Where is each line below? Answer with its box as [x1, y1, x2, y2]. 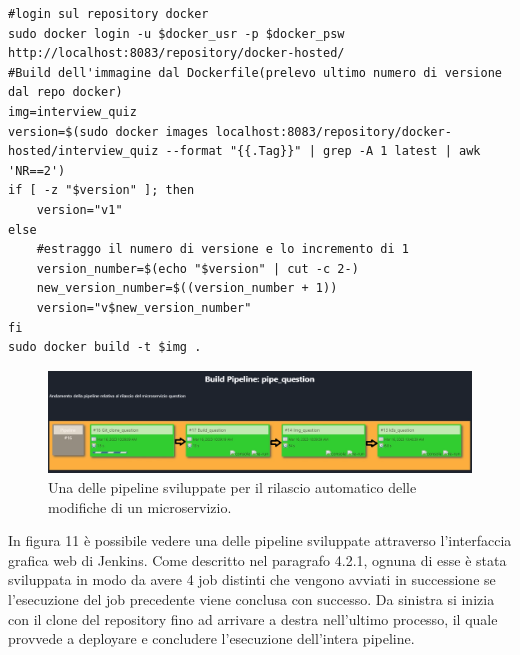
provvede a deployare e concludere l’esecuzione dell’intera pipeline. [8, 628, 415, 649]
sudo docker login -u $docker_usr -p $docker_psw [8, 26, 345, 41]
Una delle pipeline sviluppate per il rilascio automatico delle [48, 476, 417, 497]
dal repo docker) [8, 85, 123, 100]
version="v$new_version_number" [36, 300, 252, 315]
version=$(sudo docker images [8, 124, 209, 139]
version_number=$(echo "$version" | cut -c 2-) [36, 261, 359, 276]
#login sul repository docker [8, 7, 209, 21]
